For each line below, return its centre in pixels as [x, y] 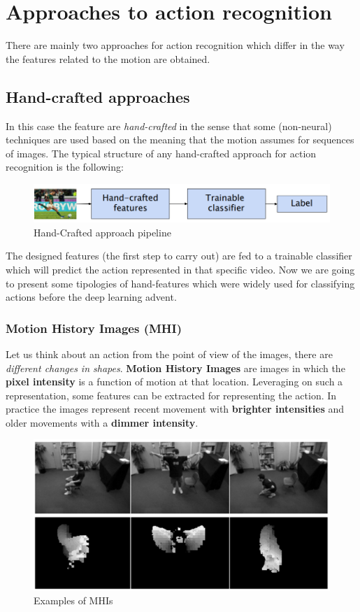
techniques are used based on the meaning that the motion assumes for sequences [180, 140]
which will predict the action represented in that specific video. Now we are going [180, 269]
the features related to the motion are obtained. [108, 58]
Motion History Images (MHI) [94, 328]
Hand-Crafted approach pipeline [102, 232]
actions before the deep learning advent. [91, 297]
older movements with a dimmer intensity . [102, 422]
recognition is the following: [65, 167]
